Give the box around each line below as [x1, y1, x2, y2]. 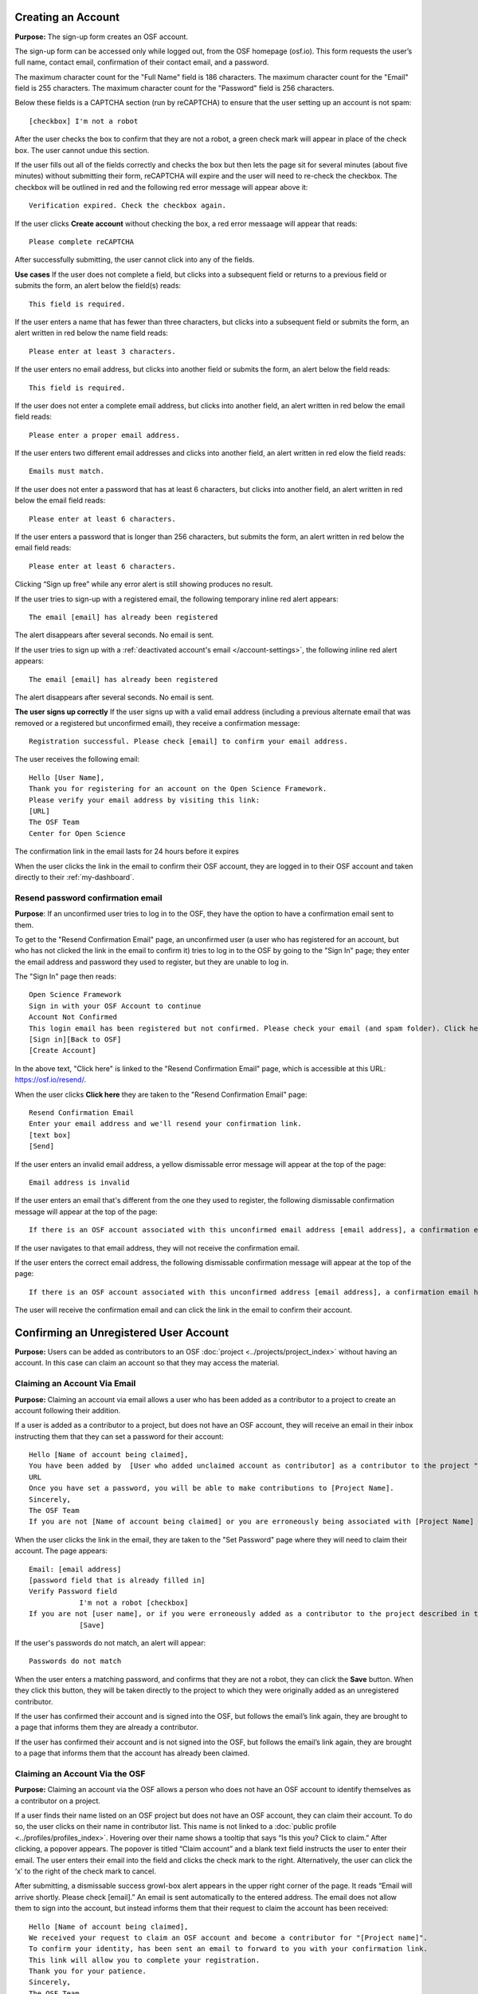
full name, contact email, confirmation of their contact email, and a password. [14, 57, 269, 67]
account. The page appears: [14, 1546, 108, 1555]
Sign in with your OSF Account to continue [29, 1001, 202, 1011]
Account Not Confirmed [29, 1013, 118, 1022]
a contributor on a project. [14, 1795, 101, 1806]
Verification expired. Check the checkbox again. [29, 201, 227, 211]
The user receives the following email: [14, 755, 140, 764]
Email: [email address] [29, 1564, 122, 1574]
